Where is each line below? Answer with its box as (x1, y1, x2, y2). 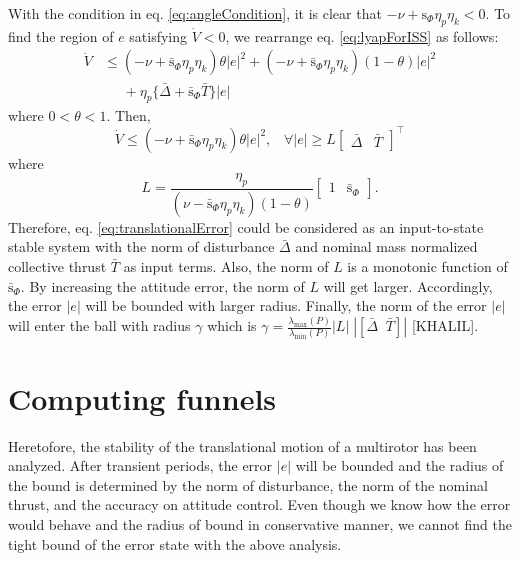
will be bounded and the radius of (295, 455, 504, 476)
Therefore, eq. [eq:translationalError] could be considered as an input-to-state (8, 216, 484, 237)
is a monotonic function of (347, 256, 508, 277)
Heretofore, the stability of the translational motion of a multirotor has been (8, 435, 477, 456)
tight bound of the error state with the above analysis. (8, 533, 342, 554)
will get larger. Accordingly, (323, 275, 493, 296)
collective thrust (8, 256, 107, 277)
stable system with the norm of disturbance (8, 236, 275, 257)
